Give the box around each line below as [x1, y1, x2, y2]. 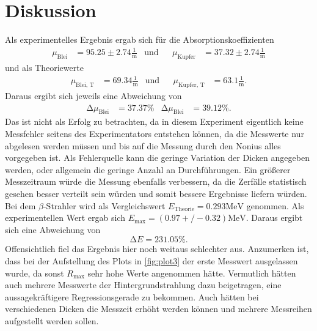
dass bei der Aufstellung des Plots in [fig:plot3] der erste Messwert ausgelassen [5, 254, 298, 267]
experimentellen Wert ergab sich [5, 211, 125, 224]
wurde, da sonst [5, 266, 64, 279]
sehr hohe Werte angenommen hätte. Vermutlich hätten [87, 266, 296, 279]
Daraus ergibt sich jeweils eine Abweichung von [5, 89, 182, 102]
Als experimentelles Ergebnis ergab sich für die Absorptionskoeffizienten [5, 33, 274, 46]
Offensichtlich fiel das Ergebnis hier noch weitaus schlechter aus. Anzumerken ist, [5, 242, 309, 255]
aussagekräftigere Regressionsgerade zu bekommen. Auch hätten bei [5, 290, 259, 303]
